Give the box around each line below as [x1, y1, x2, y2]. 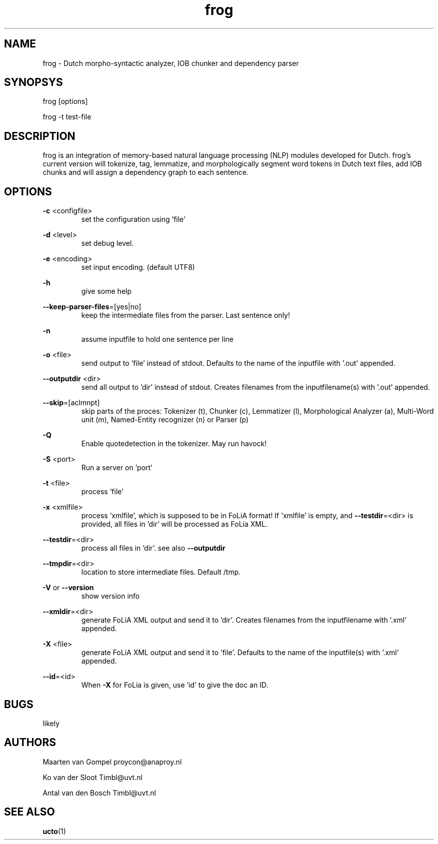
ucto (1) [42, 827, 66, 836]
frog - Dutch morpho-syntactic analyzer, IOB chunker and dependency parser [42, 58, 299, 67]
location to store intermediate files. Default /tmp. [81, 568, 241, 577]
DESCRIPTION [4, 129, 75, 142]
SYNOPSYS [4, 76, 63, 89]
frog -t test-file [42, 112, 91, 121]
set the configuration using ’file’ [81, 215, 185, 224]
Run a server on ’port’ [81, 463, 152, 472]
